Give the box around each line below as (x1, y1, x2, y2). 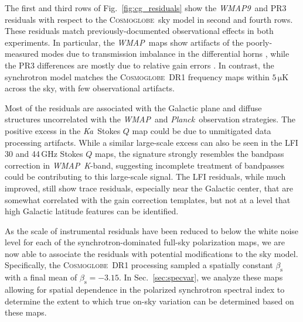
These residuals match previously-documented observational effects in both (5, 25, 274, 37)
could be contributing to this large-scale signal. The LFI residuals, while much (5, 170, 286, 183)
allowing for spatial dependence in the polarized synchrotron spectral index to (5, 283, 285, 296)
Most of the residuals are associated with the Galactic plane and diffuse (5, 101, 262, 114)
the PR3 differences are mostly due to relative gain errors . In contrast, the (5, 59, 274, 71)
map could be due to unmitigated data (132, 124, 271, 136)
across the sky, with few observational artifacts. (5, 82, 175, 94)
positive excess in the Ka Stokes (5, 124, 121, 136)
